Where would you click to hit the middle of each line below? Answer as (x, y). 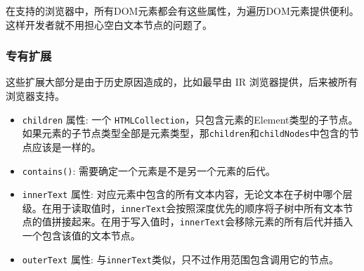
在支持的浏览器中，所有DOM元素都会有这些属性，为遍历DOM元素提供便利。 (182, 11)
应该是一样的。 (66, 146)
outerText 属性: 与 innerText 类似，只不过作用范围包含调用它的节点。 (180, 259)
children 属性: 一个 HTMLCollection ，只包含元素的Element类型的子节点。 (190, 119)
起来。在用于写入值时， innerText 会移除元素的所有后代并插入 (212, 222)
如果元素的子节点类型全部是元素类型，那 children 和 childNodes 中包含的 (186, 133)
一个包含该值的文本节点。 (81, 236)
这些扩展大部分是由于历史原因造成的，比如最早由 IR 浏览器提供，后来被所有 (182, 82)
